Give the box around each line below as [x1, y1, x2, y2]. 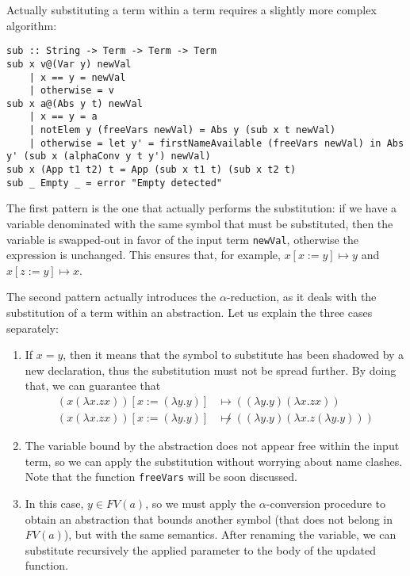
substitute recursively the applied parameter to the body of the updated [25, 541, 376, 558]
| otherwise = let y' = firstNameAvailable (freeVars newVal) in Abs [29, 137, 404, 149]
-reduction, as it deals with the [226, 288, 377, 305]
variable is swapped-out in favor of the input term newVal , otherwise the [6, 231, 358, 247]
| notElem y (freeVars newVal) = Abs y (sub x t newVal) [29, 124, 336, 136]
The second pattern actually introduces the [6, 288, 216, 305]
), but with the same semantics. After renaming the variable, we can [63, 526, 397, 543]
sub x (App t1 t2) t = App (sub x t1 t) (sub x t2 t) [6, 164, 297, 176]
